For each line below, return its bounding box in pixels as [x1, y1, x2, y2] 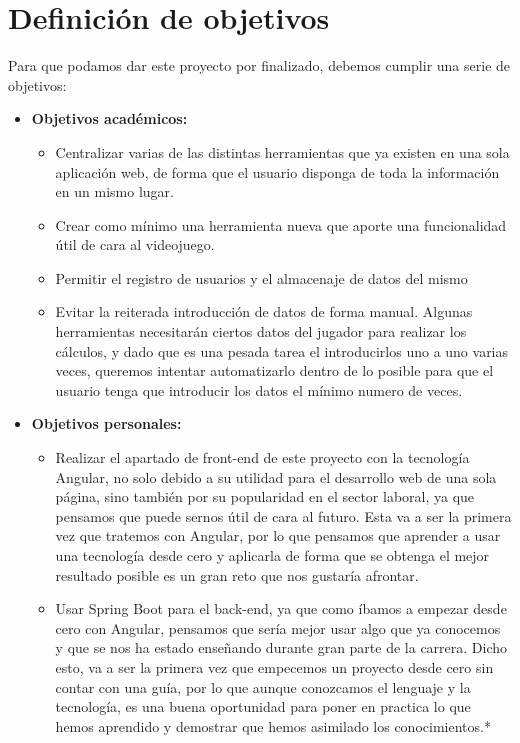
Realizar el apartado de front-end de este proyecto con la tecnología [55, 447, 470, 468]
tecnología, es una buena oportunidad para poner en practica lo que [55, 696, 471, 717]
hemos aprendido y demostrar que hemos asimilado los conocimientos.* [55, 715, 491, 736]
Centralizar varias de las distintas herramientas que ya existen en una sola [55, 141, 510, 162]
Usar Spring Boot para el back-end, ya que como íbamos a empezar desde [55, 598, 507, 619]
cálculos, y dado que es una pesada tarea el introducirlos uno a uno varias [55, 340, 509, 361]
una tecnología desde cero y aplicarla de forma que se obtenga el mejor [55, 545, 490, 565]
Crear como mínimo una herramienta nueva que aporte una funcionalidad [55, 214, 507, 235]
